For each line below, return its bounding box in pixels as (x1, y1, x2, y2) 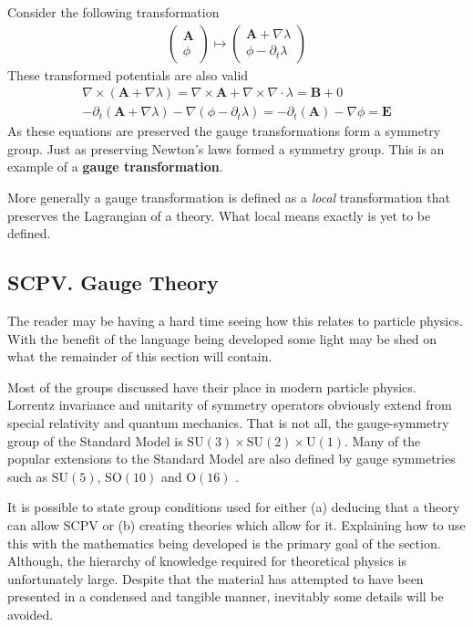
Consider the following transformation (7, 3, 220, 21)
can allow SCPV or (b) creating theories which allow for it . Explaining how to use (7, 515, 466, 534)
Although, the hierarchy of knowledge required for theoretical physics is (7, 551, 406, 570)
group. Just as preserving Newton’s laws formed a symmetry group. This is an (7, 139, 445, 158)
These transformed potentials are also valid (7, 65, 249, 84)
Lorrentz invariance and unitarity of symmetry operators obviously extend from (7, 395, 452, 414)
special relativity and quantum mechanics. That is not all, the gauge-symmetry (7, 413, 449, 433)
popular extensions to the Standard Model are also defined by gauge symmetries (7, 449, 456, 468)
